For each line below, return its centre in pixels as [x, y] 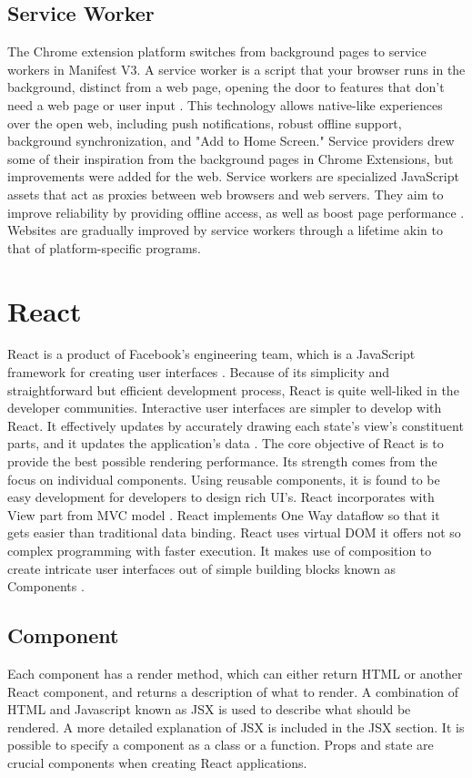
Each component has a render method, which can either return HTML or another [235, 673]
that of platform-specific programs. [105, 247]
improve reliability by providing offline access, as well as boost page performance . [236, 212]
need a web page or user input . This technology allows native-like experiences [225, 104]
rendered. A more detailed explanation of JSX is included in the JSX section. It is [236, 727]
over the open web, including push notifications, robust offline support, [205, 123]
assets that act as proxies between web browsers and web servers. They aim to [226, 194]
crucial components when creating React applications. [157, 762]
